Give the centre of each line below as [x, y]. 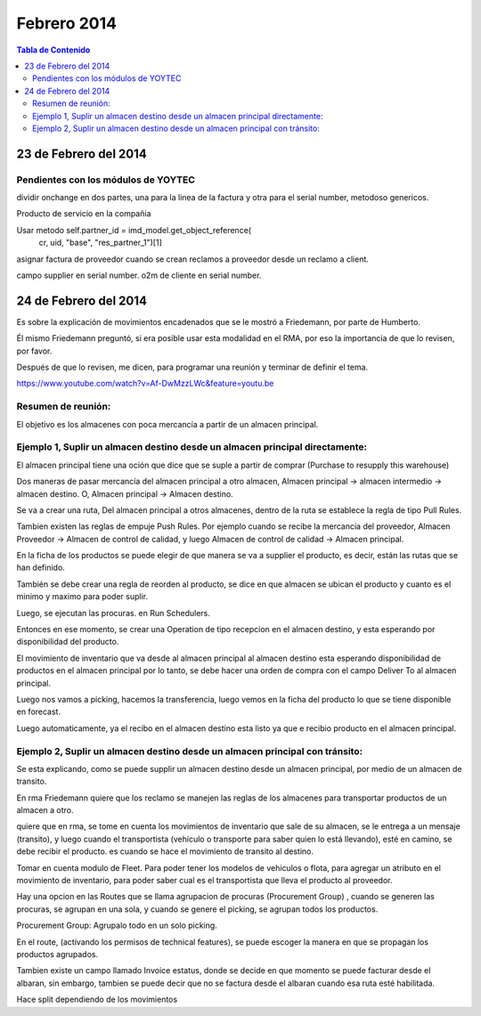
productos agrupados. [57, 954]
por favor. [34, 351]
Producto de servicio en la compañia [84, 214]
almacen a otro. [45, 810]
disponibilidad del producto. [68, 642]
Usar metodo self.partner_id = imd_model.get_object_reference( [134, 230]
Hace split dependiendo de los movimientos [97, 1000]
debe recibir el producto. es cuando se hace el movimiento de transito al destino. [165, 851]
